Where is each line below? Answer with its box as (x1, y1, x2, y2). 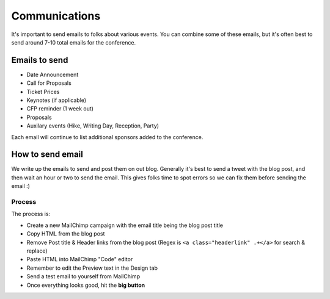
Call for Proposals (26, 79, 71, 87)
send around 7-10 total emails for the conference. (11, 38, 136, 46)
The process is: (11, 211, 51, 218)
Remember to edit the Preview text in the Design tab (26, 264, 158, 272)
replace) (26, 247, 48, 254)
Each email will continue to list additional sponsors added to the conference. (11, 133, 204, 140)
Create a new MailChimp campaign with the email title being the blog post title (26, 222, 223, 229)
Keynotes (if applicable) (26, 96, 87, 104)
